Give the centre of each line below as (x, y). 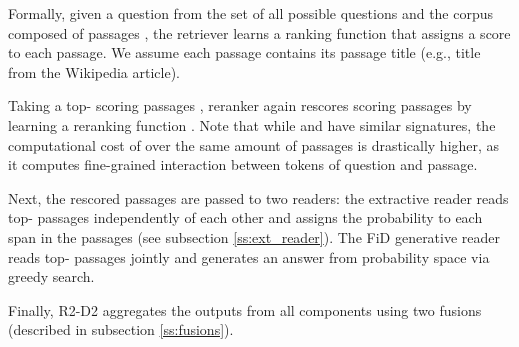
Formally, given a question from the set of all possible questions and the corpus (251, 13)
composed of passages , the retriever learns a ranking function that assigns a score (259, 32)
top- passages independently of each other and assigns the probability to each (245, 217)
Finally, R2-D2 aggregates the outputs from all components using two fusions (245, 309)
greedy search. (51, 276)
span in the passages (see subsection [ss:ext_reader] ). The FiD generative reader (254, 236)
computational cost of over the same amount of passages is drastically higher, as (254, 144)
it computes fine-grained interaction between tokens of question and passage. (243, 164)
